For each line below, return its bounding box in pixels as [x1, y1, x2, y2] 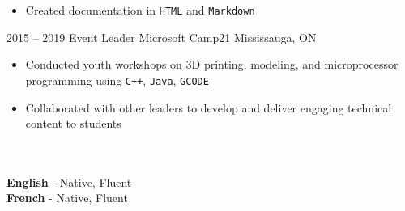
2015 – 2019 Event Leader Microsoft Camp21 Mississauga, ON [6, 28, 317, 45]
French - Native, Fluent [6, 189, 128, 206]
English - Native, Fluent [6, 173, 132, 190]
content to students [25, 115, 122, 132]
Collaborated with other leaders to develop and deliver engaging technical [25, 99, 392, 116]
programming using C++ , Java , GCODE [25, 71, 209, 88]
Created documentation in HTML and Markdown [25, 2, 255, 18]
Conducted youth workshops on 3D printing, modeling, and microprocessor [25, 56, 399, 73]
